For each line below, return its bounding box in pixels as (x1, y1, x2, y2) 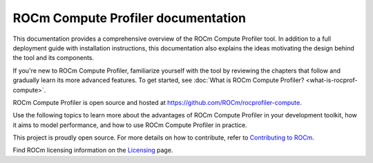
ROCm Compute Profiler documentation (12, 10, 247, 26)
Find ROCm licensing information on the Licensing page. (12, 146, 173, 155)
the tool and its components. (12, 54, 95, 62)
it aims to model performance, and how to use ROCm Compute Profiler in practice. (12, 121, 248, 129)
